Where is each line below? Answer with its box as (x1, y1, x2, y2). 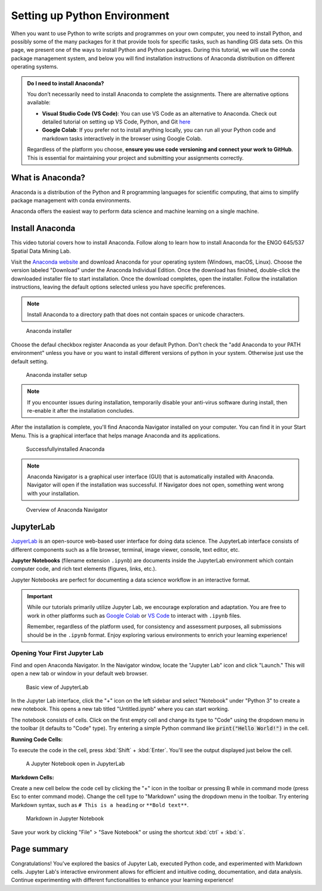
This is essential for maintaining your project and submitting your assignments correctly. (27, 154, 244, 161)
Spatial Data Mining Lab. (11, 247, 72, 255)
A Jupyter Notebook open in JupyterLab (26, 760, 125, 768)
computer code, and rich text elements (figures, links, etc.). (11, 565, 157, 573)
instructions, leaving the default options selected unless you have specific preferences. (11, 283, 226, 290)
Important (27, 593, 53, 600)
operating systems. (11, 63, 58, 70)
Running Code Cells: (11, 735, 63, 742)
